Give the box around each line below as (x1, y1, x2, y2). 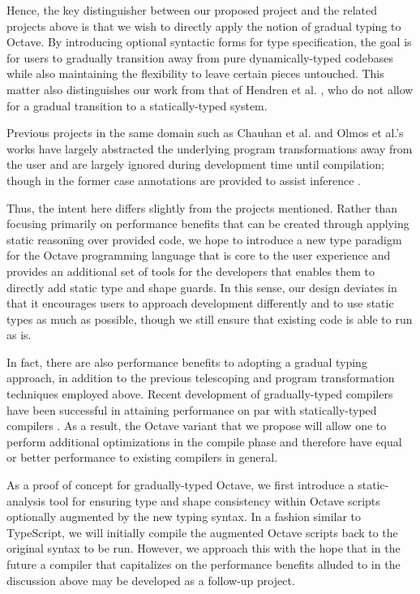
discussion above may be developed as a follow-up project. (6, 571, 295, 588)
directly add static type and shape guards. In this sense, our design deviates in (6, 278, 397, 295)
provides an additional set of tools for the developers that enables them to (6, 262, 375, 279)
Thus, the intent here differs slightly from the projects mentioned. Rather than (6, 199, 398, 216)
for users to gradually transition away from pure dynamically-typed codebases (6, 49, 394, 66)
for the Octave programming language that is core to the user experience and (6, 247, 391, 264)
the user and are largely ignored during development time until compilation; (6, 156, 384, 173)
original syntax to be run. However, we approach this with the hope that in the (6, 540, 401, 557)
